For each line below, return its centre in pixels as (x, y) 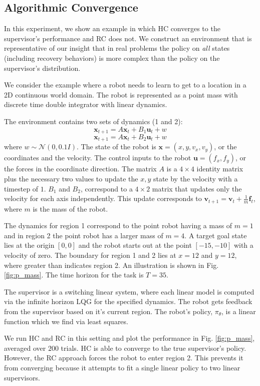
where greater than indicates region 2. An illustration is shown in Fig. (111, 265)
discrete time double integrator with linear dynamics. (86, 104)
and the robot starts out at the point (135, 245)
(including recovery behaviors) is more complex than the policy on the (112, 58)
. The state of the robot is (116, 147)
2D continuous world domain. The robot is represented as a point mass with (121, 94)
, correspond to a (106, 188)
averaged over (25, 348)
